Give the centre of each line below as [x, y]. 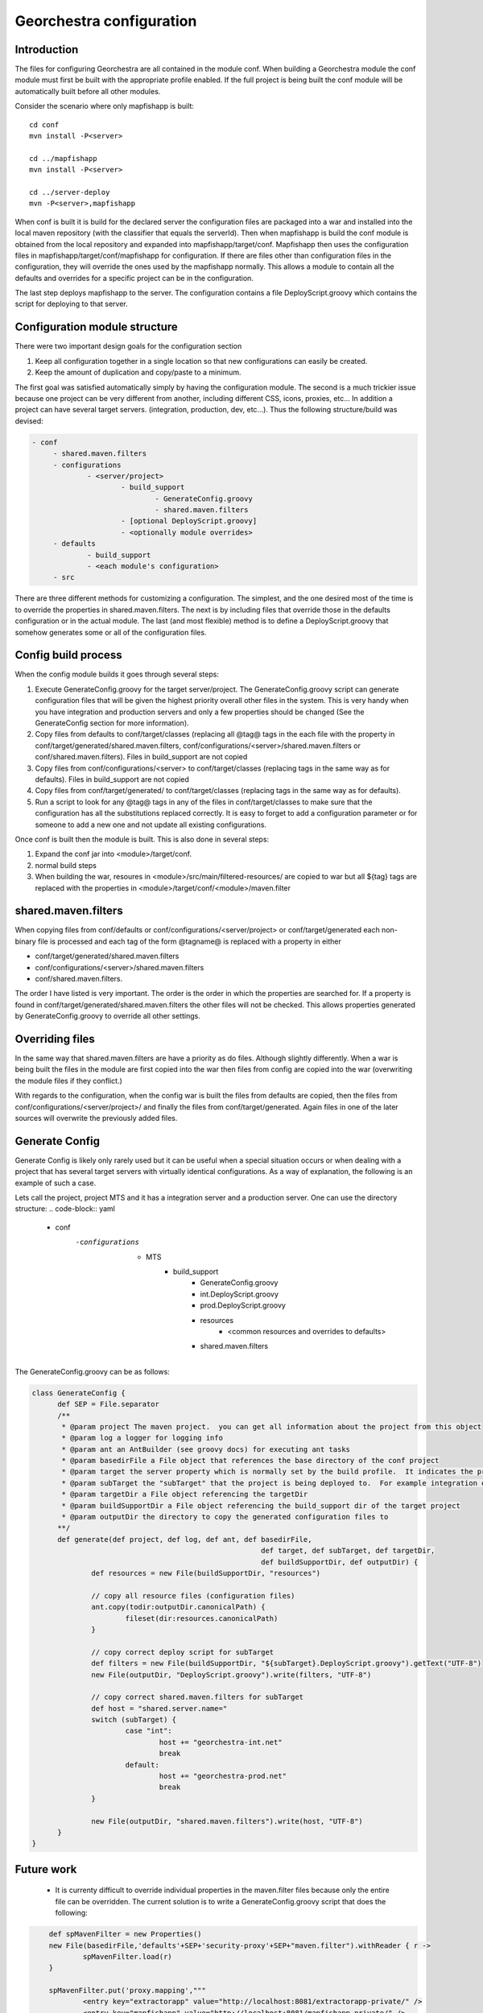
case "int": [149, 1731]
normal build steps [66, 865]
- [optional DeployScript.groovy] [189, 521]
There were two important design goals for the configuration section [128, 346]
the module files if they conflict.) [68, 1081]
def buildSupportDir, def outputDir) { [339, 1562]
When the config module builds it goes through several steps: [117, 674]
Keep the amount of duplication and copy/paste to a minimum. [138, 372]
